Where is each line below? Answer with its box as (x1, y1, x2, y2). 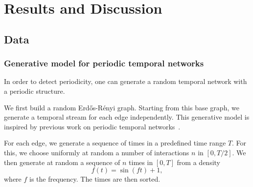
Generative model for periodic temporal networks (4, 57, 204, 69)
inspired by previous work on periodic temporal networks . (4, 121, 181, 131)
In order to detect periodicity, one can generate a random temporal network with (4, 76, 247, 86)
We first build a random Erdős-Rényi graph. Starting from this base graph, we (4, 102, 239, 112)
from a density (177, 157, 220, 167)
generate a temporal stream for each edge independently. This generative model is (4, 112, 250, 122)
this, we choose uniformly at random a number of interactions (4, 147, 189, 157)
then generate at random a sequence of (4, 157, 120, 167)
